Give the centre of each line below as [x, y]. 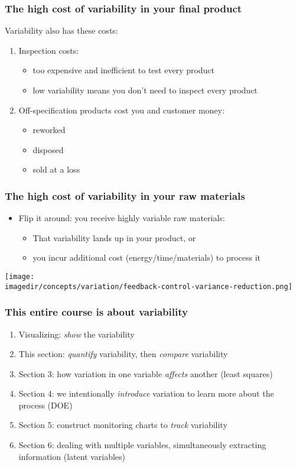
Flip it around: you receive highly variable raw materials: [122, 218]
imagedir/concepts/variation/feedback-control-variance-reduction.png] [149, 286]
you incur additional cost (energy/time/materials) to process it [147, 257]
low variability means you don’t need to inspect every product [145, 90]
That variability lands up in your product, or [114, 237]
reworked [49, 130]
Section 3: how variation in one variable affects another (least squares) [146, 373]
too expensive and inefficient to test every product [124, 70]
